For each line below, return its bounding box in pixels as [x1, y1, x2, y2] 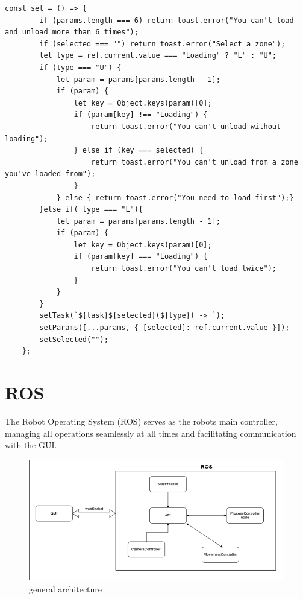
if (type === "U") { [39, 63, 122, 72]
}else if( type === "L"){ [39, 205, 143, 214]
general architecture [29, 583, 102, 595]
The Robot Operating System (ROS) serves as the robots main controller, [5, 414, 278, 427]
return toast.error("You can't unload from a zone [91, 157, 298, 166]
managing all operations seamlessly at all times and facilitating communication [5, 426, 296, 439]
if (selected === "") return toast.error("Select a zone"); [39, 39, 286, 48]
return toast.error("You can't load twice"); [91, 264, 277, 273]
